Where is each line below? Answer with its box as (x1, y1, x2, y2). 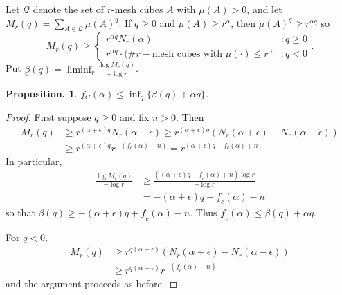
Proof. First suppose (6, 109, 91, 124)
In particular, (6, 153, 62, 168)
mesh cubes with (152, 48, 223, 59)
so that (6, 205, 35, 220)
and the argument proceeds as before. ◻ (6, 276, 178, 290)
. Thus (190, 205, 217, 220)
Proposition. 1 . (6, 86, 78, 100)
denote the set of (33, 2, 105, 16)
